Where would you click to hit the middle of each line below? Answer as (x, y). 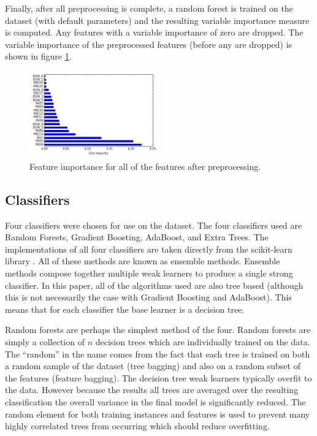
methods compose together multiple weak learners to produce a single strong (149, 273)
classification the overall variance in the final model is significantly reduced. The (155, 402)
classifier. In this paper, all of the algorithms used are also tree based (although (154, 285)
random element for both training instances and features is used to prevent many (158, 414)
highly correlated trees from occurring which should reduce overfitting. (137, 426)
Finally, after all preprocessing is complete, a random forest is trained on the (149, 8)
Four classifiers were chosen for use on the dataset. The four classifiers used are (154, 225)
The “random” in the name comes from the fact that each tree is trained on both (158, 354)
